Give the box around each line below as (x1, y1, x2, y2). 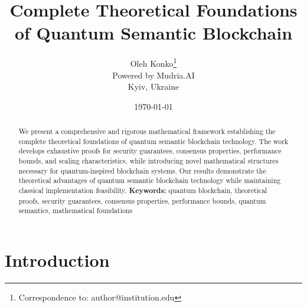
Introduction (5, 248, 110, 272)
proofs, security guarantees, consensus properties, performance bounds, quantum (18, 195, 266, 205)
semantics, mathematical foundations (18, 205, 133, 215)
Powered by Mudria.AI (112, 68, 195, 81)
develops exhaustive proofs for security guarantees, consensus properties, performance (18, 146, 282, 156)
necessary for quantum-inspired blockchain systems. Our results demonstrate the (18, 165, 266, 175)
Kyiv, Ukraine (128, 80, 179, 93)
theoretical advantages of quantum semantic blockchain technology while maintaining (18, 175, 281, 185)
